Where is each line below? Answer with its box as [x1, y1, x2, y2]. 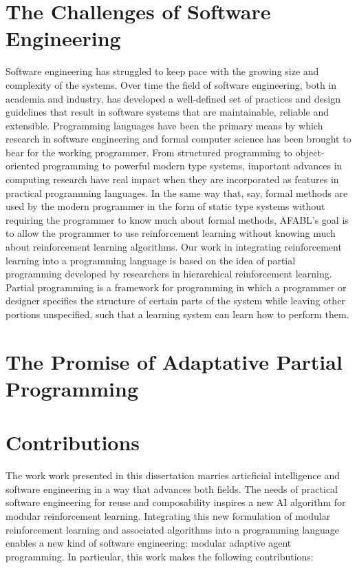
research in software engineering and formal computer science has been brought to [6, 132, 351, 146]
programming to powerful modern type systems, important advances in [43, 158, 343, 173]
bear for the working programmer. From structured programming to [6, 145, 292, 159]
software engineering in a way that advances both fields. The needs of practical [6, 481, 338, 496]
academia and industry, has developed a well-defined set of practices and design [6, 91, 340, 105]
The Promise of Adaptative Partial [6, 347, 343, 375]
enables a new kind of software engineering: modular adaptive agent [6, 536, 292, 550]
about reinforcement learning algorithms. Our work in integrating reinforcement [6, 240, 342, 254]
